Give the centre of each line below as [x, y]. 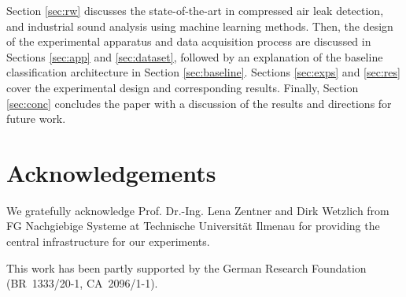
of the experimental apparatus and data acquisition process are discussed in [189, 41]
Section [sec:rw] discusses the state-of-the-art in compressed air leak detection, [195, 10]
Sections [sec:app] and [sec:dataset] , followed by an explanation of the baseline [195, 56]
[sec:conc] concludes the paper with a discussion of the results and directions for [199, 103]
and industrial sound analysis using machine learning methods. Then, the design [200, 26]
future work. [36, 119]
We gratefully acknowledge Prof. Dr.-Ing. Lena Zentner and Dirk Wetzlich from [198, 210]
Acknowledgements [111, 172]
